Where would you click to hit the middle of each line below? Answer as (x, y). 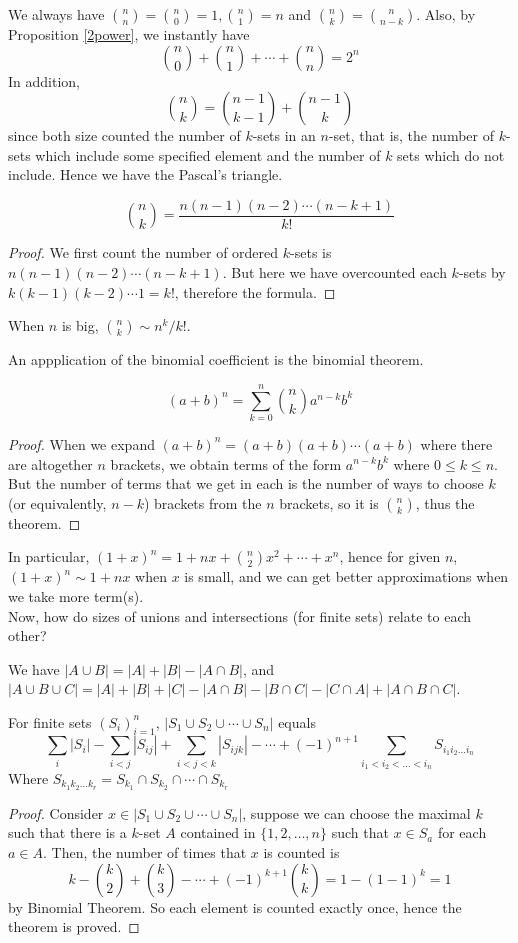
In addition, (44, 80)
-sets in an (284, 135)
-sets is (311, 252)
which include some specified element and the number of (208, 154)
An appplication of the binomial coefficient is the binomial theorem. (216, 359)
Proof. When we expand (81, 443)
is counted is (301, 851)
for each (462, 832)
